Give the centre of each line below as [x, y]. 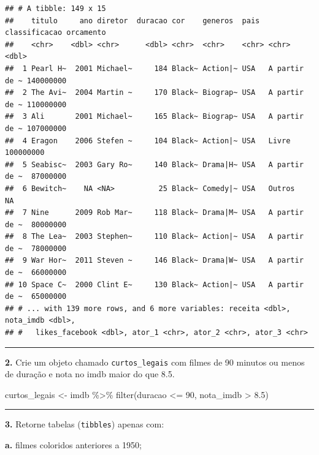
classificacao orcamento [56, 33]
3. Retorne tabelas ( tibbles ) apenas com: [85, 424]
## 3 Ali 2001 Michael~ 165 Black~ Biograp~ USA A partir [154, 117]
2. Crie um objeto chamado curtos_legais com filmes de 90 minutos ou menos [155, 362]
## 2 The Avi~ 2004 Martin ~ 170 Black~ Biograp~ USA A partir [154, 93]
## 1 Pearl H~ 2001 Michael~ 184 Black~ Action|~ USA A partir [154, 68]
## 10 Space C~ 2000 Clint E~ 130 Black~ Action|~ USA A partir [154, 284]
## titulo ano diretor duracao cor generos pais [133, 21]
